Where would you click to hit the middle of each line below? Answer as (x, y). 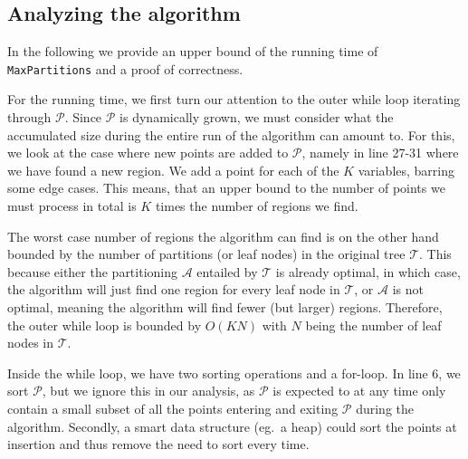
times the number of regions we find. (257, 206)
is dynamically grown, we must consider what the (257, 117)
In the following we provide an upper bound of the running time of (193, 51)
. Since (83, 117)
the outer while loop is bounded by (105, 325)
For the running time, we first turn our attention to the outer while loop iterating (234, 99)
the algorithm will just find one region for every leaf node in (174, 289)
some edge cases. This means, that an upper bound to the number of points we (226, 188)
